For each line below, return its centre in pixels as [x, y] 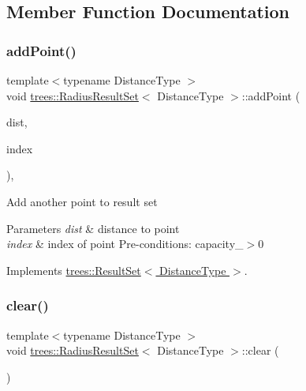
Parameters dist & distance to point [93, 228]
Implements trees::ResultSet [74, 270]
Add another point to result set [82, 201]
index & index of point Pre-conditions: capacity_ [125, 244]
